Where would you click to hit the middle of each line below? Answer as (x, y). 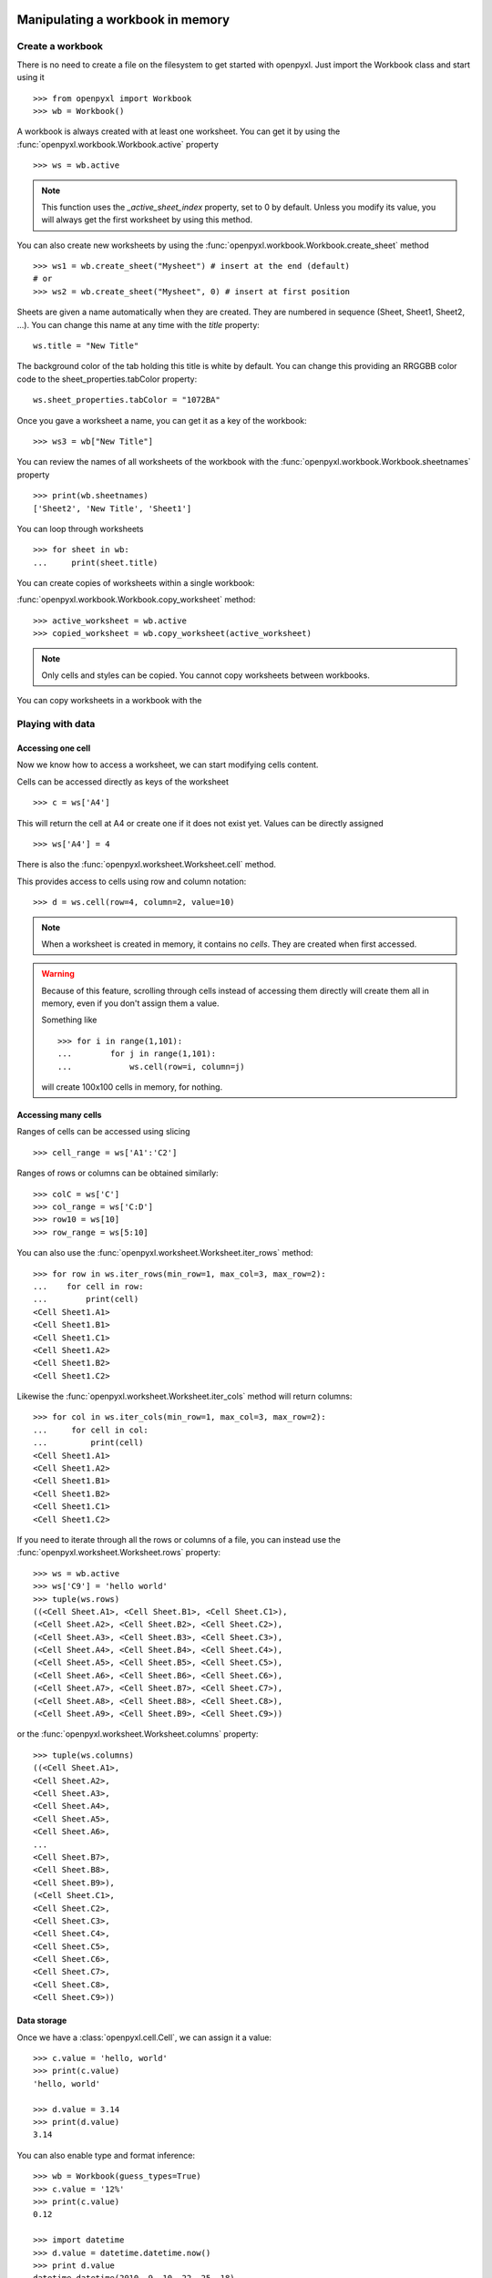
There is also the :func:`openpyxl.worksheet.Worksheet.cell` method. (147, 865)
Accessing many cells (59, 1115)
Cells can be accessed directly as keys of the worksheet (123, 781)
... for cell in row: (88, 1286)
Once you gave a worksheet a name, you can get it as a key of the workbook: (162, 420)
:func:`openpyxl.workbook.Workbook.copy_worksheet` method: (136, 600)
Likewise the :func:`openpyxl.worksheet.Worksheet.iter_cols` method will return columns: (184, 1396)
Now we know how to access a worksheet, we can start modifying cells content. (168, 764)
